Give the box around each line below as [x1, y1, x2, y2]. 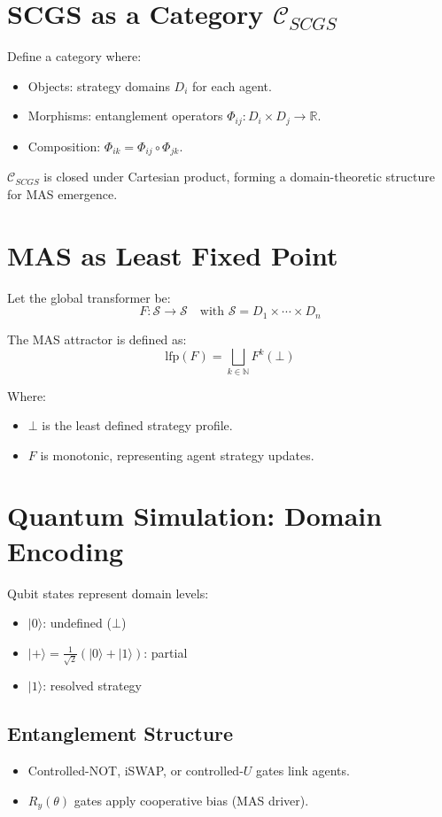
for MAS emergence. [7, 184, 118, 203]
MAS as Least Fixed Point [7, 236, 338, 273]
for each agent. [191, 76, 272, 95]
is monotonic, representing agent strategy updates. [40, 445, 314, 464]
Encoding [7, 532, 124, 568]
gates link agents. [256, 761, 350, 780]
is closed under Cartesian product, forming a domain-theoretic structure [43, 167, 435, 186]
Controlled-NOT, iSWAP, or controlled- [27, 761, 244, 780]
